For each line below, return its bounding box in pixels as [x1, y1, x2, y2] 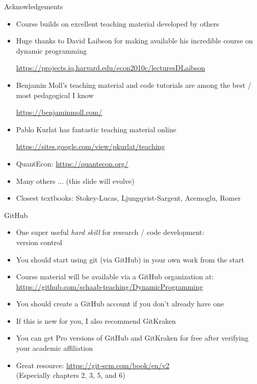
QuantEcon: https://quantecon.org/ [16, 158, 128, 169]
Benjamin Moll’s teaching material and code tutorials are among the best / [16, 79, 251, 90]
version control [16, 236, 62, 247]
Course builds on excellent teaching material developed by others [16, 18, 219, 29]
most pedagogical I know [16, 89, 94, 100]
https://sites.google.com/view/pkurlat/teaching [16, 141, 165, 152]
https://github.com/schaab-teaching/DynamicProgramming [16, 281, 203, 292]
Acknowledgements [4, 1, 63, 11]
